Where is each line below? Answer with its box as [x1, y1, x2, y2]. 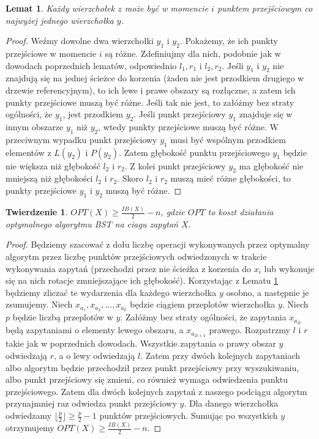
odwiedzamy [6, 409, 52, 422]
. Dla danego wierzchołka [184, 397, 279, 410]
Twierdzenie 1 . [6, 205, 68, 218]
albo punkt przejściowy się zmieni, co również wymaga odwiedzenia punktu [6, 373, 288, 386]
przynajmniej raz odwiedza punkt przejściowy [6, 397, 177, 410]
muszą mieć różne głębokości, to [170, 172, 291, 185]
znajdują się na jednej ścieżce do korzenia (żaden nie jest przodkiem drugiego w [6, 72, 304, 84]
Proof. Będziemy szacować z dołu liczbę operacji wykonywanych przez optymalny [6, 238, 310, 251]
